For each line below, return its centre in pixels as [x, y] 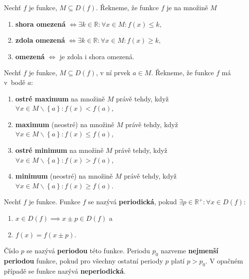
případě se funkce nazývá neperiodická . [65, 271]
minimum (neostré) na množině [64, 176]
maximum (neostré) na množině [65, 124]
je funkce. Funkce [55, 202]
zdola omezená [40, 40]
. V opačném [224, 260]
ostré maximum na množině [60, 98]
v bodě [15, 82]
